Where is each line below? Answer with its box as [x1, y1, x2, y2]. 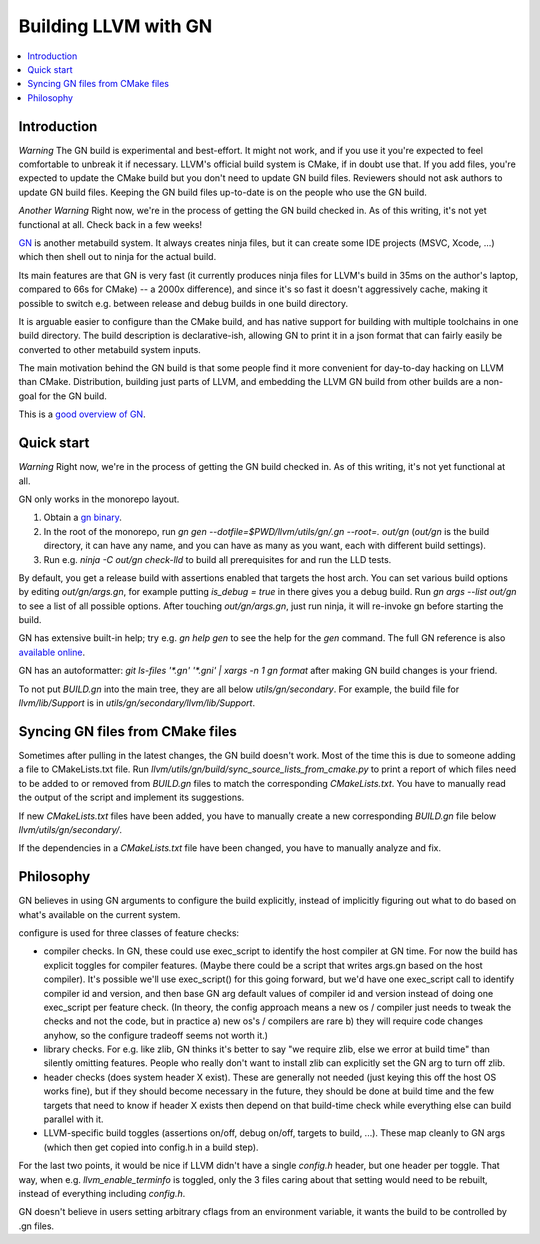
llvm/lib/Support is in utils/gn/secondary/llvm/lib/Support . [18, 697, 255, 709]
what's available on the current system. [18, 908, 181, 920]
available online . [18, 646, 85, 658]
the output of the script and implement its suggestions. [18, 791, 245, 804]
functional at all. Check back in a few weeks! [18, 218, 203, 230]
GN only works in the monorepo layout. [18, 493, 180, 505]
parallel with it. [43, 1113, 104, 1125]
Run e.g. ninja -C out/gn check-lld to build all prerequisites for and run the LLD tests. [43, 553, 392, 565]
